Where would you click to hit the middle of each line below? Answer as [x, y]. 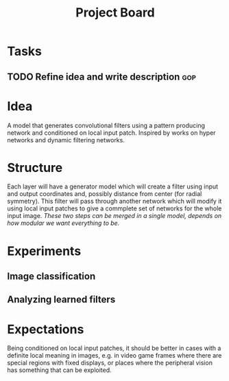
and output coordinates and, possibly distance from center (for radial [105, 194]
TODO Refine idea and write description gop [102, 77]
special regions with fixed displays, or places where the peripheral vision [110, 363]
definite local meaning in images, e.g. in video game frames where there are [114, 356]
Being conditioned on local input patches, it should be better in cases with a [114, 348]
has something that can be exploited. [59, 370]
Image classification [51, 276]
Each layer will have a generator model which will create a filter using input [112, 186]
